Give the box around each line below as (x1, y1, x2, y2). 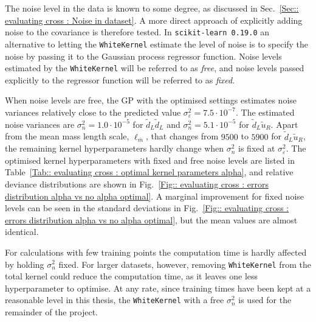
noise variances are (5, 117, 75, 130)
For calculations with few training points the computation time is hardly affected (5, 245, 307, 258)
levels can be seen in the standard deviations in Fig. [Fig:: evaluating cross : (5, 201, 289, 214)
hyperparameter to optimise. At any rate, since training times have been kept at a (5, 281, 311, 294)
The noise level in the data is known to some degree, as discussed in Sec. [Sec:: (5, 2, 299, 14)
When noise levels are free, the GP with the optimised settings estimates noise (5, 94, 297, 107)
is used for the (238, 293, 292, 306)
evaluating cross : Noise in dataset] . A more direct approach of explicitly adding (5, 13, 303, 26)
